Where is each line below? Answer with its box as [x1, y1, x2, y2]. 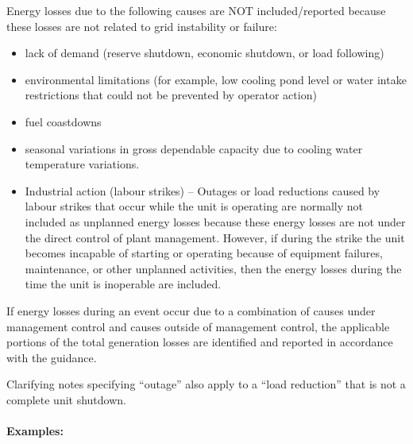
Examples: [6, 423, 64, 439]
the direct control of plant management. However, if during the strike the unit [25, 229, 405, 245]
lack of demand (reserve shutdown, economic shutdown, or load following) [25, 44, 384, 61]
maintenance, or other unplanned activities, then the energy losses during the [25, 260, 402, 276]
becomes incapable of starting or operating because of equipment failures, [25, 245, 383, 261]
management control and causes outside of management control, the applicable [6, 318, 390, 334]
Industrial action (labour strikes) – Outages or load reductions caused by [25, 182, 380, 199]
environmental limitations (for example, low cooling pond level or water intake [25, 71, 407, 87]
